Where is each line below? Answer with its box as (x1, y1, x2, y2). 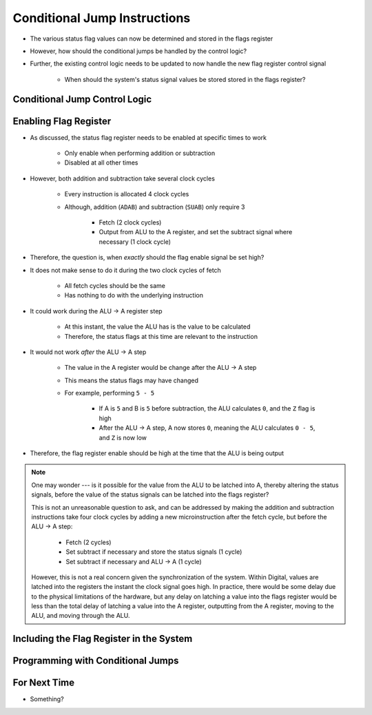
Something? (30, 695, 65, 703)
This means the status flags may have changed (64, 376, 199, 384)
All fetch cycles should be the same (64, 281, 165, 289)
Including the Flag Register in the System (12, 633, 193, 645)
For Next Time (12, 677, 75, 689)
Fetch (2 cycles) (65, 538, 112, 546)
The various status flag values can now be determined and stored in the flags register (30, 34, 273, 43)
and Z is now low (99, 433, 147, 442)
